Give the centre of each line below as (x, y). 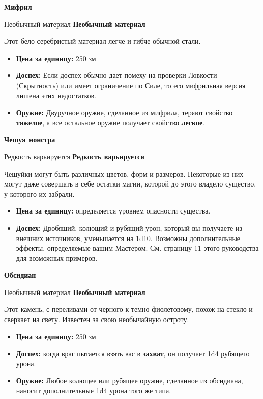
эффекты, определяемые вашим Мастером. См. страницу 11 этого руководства (137, 248)
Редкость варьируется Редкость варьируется (74, 156)
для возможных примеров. (57, 258)
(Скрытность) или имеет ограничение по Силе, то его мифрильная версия (131, 85)
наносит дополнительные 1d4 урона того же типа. (94, 391)
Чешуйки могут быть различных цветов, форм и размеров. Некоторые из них (124, 174)
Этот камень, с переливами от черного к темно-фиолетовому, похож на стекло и (128, 309)
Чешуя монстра (30, 139)
